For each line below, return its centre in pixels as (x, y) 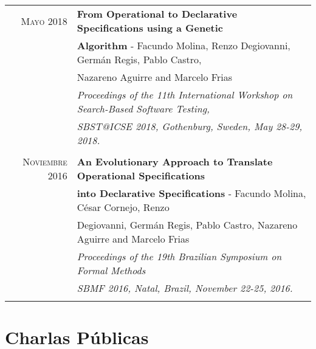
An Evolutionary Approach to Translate (175, 161)
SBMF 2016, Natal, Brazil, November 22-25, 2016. (185, 288)
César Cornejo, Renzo (123, 207)
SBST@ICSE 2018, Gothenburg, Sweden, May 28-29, (190, 126)
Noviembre (45, 161)
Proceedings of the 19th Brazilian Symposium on (179, 256)
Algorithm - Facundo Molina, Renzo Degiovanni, (184, 45)
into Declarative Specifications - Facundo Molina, (191, 193)
